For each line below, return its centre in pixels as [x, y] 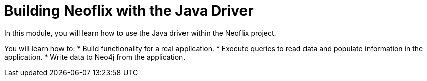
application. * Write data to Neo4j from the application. [95, 57]
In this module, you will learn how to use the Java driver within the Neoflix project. [140, 33]
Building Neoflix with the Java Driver [129, 11]
